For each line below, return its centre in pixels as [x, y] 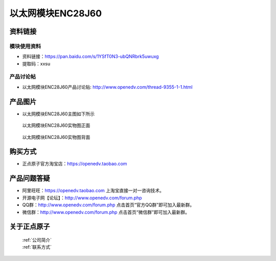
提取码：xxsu [36, 63]
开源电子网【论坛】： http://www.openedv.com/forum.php [82, 198]
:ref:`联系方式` [37, 247]
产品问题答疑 [30, 179]
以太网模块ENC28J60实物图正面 [56, 126]
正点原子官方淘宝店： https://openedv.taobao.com [75, 164]
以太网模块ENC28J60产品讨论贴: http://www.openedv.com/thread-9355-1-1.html [107, 87]
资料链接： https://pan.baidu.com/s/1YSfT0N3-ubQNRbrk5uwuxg [90, 57]
